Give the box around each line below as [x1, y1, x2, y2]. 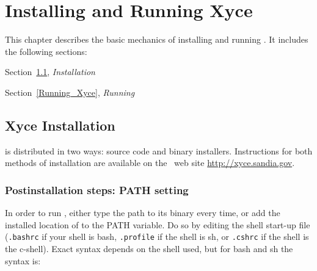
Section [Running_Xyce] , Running [5, 85, 135, 98]
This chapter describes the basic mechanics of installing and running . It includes [5, 33, 308, 46]
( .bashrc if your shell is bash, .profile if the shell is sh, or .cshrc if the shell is [5, 230, 309, 243]
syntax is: [5, 254, 41, 267]
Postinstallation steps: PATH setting [5, 182, 189, 197]
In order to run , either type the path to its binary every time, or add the [5, 206, 280, 219]
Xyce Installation [5, 115, 115, 134]
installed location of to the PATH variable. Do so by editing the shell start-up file [5, 218, 310, 231]
